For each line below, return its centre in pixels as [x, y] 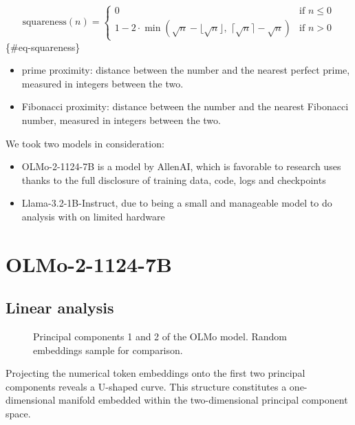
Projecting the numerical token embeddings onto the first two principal [155, 373]
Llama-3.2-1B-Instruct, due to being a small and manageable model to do [177, 203]
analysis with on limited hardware [93, 216]
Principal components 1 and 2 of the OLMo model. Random [160, 336]
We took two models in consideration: [85, 143]
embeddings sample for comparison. [108, 350]
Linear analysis [60, 308]
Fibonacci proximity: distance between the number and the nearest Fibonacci [185, 106]
